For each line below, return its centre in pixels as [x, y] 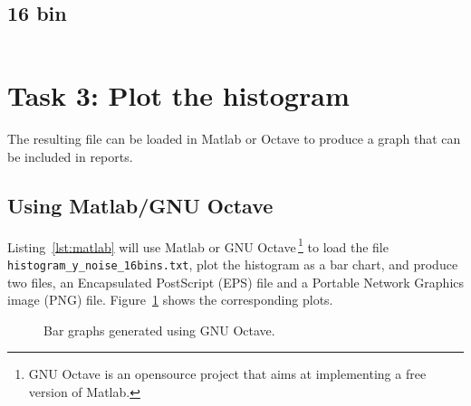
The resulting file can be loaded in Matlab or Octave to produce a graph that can [234, 139]
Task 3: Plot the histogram [178, 95]
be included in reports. [70, 156]
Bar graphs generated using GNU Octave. [159, 330]
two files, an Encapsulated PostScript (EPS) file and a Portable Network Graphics [236, 282]
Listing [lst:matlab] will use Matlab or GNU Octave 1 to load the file [198, 245]
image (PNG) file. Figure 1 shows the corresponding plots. [170, 300]
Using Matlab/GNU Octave [140, 205]
